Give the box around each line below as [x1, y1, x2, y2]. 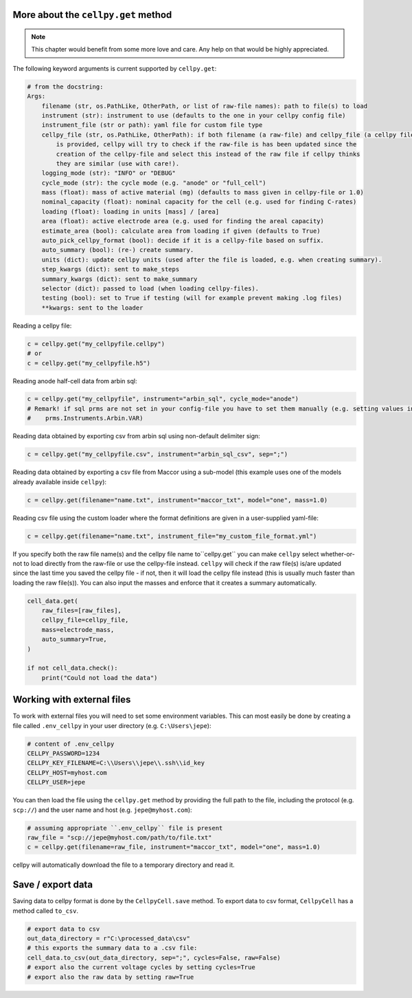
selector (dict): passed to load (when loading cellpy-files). [41, 284, 260, 292]
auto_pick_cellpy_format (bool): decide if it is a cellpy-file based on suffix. [41, 237, 324, 245]
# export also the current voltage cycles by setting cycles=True [27, 964, 255, 971]
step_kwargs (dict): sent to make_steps [41, 265, 180, 273]
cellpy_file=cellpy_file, [41, 616, 129, 624]
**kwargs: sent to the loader [41, 304, 144, 312]
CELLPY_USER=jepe [27, 778, 86, 786]
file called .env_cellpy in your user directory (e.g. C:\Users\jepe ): [12, 721, 211, 729]
